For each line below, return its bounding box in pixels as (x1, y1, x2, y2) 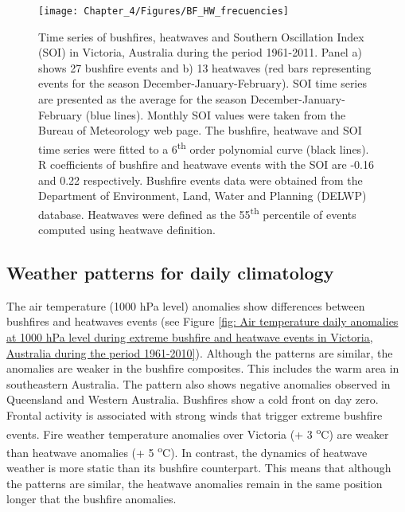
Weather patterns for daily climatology (6, 260, 334, 285)
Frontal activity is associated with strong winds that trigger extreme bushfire (6, 407, 383, 424)
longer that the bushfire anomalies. (6, 491, 177, 507)
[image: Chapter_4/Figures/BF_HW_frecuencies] (38, 6, 289, 17)
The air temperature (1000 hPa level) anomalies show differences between (6, 297, 365, 314)
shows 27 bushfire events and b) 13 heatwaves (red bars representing (38, 59, 372, 76)
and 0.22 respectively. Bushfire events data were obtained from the (38, 171, 363, 188)
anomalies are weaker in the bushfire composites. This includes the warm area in (6, 360, 399, 377)
